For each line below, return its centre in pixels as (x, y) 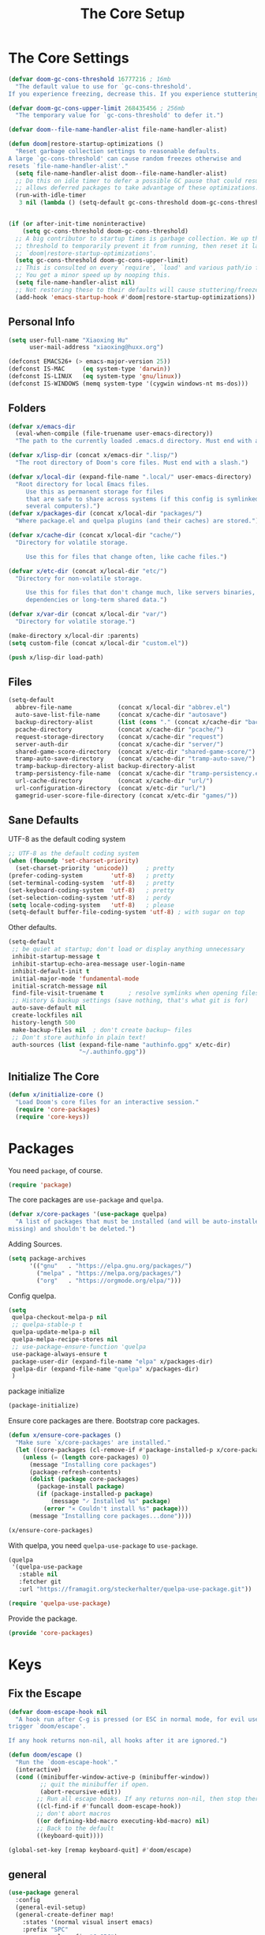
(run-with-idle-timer (51, 195)
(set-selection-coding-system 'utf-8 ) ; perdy (90, 898)
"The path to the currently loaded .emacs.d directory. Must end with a (137, 441)
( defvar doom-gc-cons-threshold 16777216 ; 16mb (90, 79)
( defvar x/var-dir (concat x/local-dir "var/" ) (88, 614)
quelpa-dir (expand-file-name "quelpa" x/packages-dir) (105, 1369)
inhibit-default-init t (50, 971)
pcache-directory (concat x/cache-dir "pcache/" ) (119, 729)
